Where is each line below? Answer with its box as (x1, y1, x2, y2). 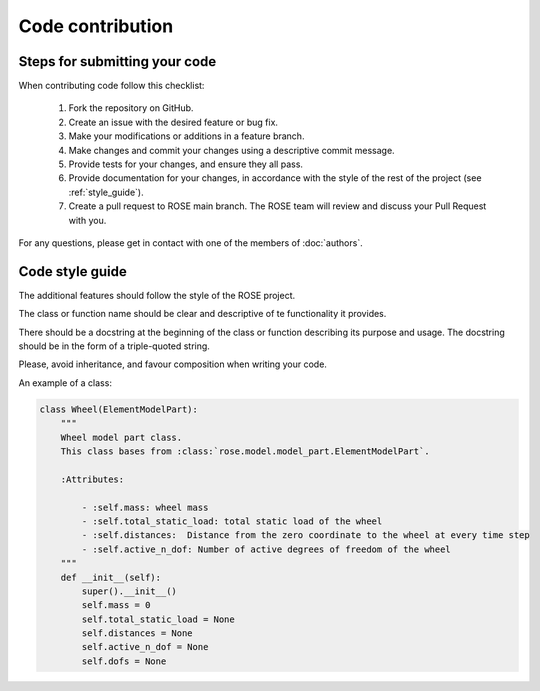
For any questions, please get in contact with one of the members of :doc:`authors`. (18, 236, 364, 249)
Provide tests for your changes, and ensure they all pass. (68, 158, 304, 170)
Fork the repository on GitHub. (68, 102, 194, 114)
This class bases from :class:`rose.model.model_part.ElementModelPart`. (60, 445, 430, 457)
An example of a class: (18, 376, 112, 389)
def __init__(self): (60, 571, 162, 583)
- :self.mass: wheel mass (81, 501, 209, 513)
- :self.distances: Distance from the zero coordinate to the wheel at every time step (81, 530, 530, 541)
